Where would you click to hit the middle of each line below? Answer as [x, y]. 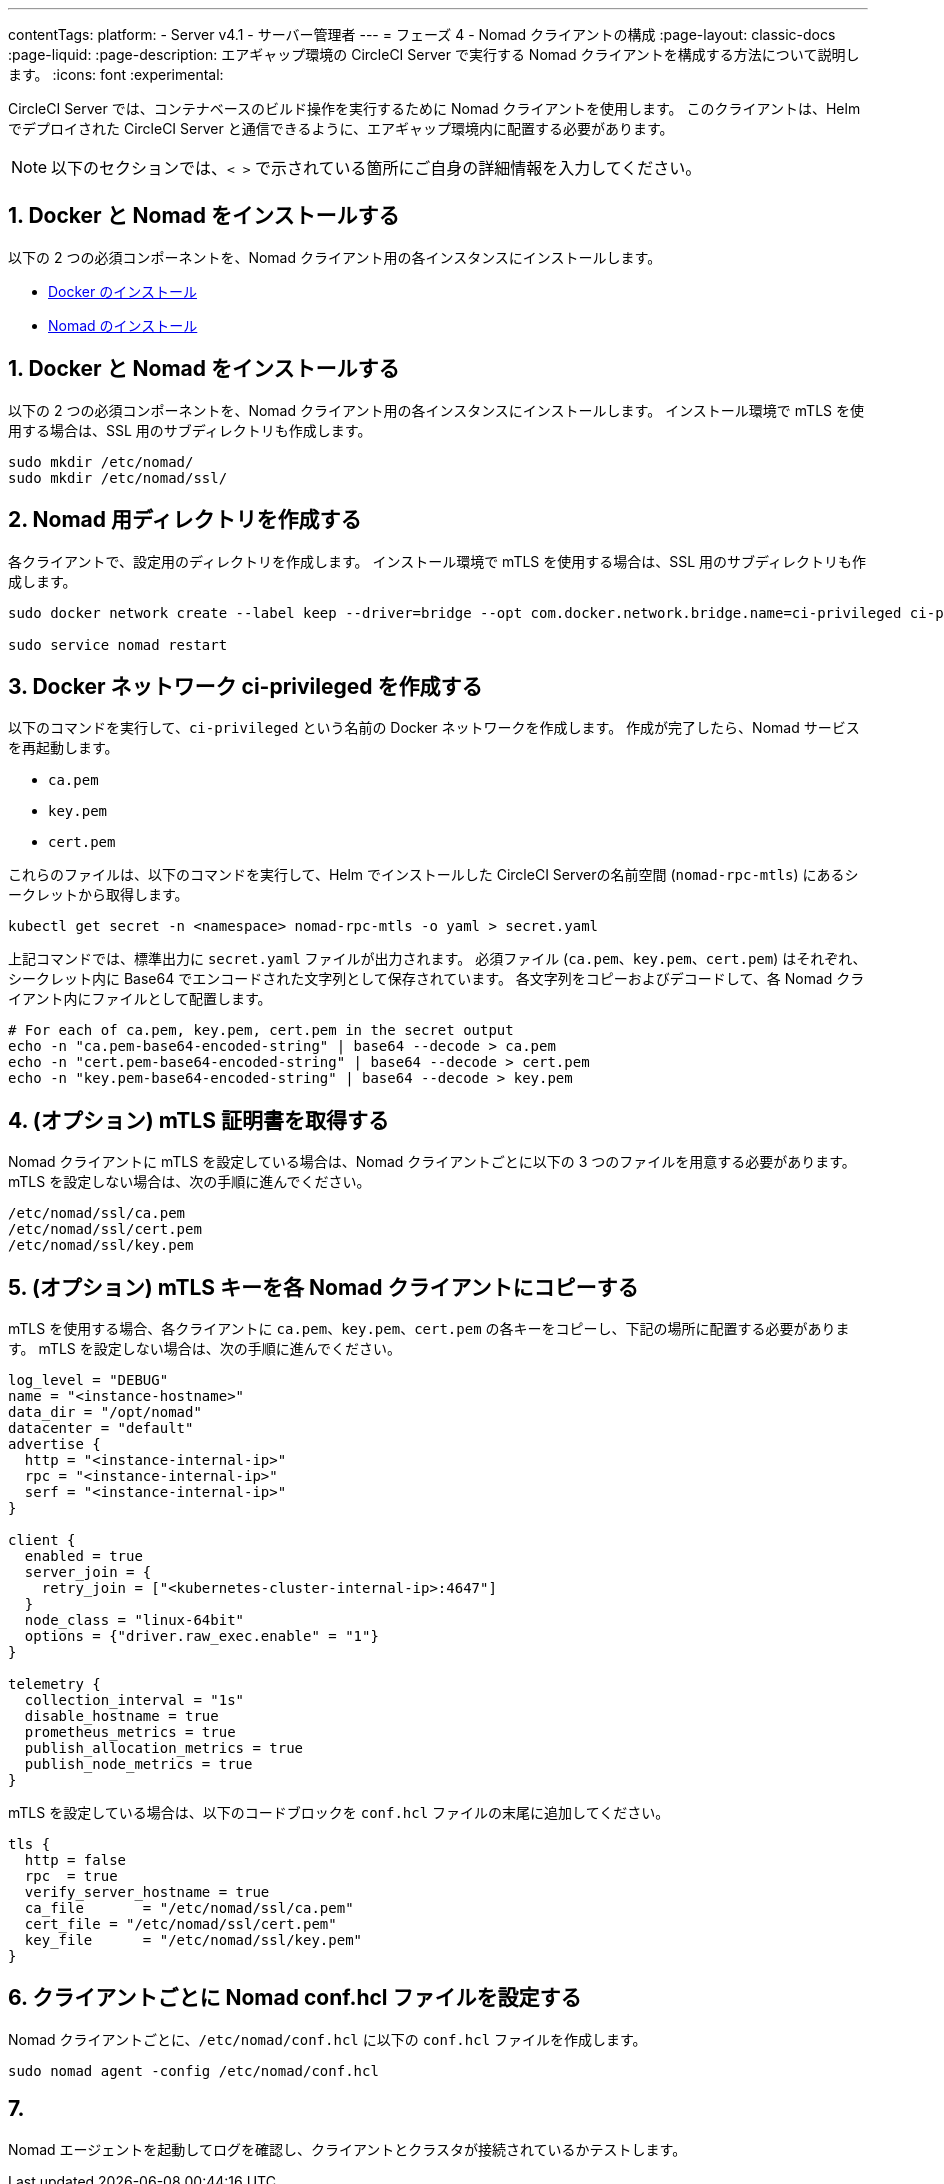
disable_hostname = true [121, 1716]
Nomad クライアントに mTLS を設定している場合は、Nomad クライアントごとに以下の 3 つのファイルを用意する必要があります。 [432, 1162]
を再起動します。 [63, 748]
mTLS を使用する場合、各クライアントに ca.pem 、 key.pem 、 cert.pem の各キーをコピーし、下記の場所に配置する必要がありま [429, 1329]
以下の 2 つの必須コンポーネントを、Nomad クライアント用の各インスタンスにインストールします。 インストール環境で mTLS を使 [436, 410]
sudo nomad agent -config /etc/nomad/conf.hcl [193, 2070]
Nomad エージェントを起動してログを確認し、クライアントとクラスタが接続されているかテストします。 [347, 2149]
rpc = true [71, 1876]
